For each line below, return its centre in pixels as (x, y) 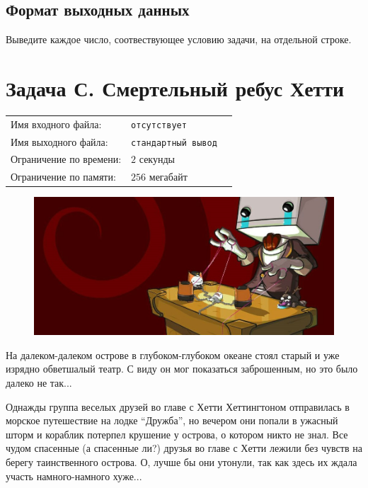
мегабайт (168, 177)
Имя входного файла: (56, 124)
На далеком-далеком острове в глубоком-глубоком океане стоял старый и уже (173, 354)
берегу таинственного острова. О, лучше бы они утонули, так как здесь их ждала (182, 462)
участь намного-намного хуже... (74, 476)
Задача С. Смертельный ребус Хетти (175, 87)
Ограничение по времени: (66, 159)
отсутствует (159, 125)
